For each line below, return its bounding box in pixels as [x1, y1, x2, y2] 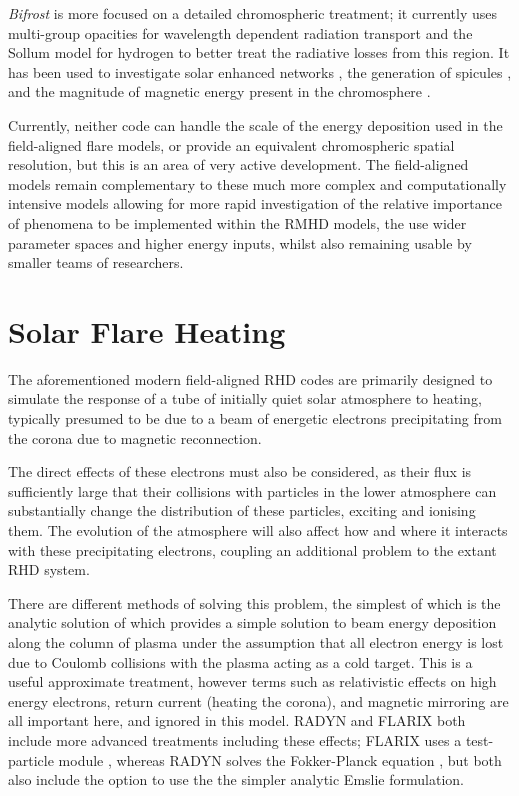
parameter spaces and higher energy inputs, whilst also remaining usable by [8, 232, 472, 253]
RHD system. [8, 559, 90, 580]
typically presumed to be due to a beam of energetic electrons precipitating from [8, 408, 502, 429]
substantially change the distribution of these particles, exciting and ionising [8, 500, 476, 521]
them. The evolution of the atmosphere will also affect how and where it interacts [8, 520, 508, 540]
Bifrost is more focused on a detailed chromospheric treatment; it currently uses [8, 3, 497, 23]
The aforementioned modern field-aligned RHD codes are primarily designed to [8, 368, 493, 389]
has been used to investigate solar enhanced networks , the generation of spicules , [8, 61, 512, 82]
